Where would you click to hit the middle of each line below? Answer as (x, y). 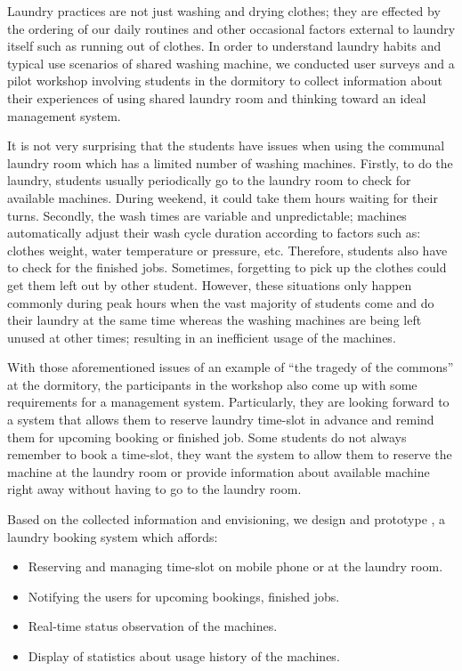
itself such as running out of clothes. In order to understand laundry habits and (224, 46)
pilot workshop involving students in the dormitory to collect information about (225, 81)
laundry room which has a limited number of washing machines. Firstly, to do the (230, 162)
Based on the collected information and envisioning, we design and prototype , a (227, 519)
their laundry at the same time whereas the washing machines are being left (215, 320)
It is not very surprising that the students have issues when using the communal (226, 146)
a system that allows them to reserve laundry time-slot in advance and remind (221, 420)
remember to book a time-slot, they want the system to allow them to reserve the (230, 454)
